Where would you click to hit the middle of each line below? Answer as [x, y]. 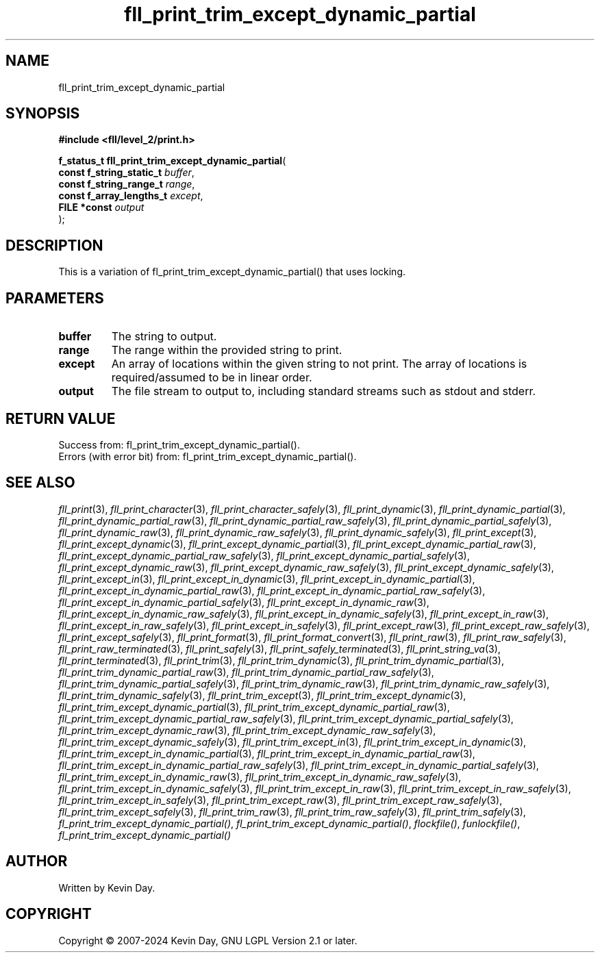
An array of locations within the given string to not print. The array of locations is [319, 364]
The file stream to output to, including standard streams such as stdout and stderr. [324, 391]
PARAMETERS [55, 298]
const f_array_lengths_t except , [131, 196]
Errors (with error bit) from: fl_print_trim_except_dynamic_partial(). [208, 456]
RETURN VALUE [61, 418]
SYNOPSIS [43, 114]
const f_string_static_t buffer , [126, 173]
